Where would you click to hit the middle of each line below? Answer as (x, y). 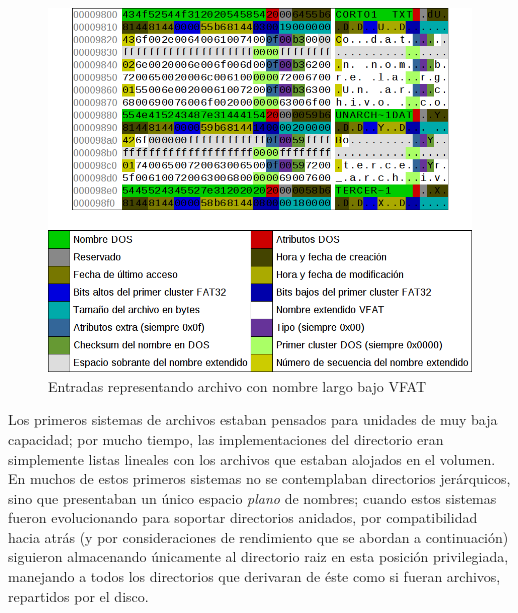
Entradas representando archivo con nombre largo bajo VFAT (237, 385)
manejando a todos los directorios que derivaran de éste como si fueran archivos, (254, 576)
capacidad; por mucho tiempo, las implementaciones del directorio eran (226, 438)
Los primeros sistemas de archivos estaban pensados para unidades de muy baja (253, 419)
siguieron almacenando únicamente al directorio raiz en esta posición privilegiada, (258, 556)
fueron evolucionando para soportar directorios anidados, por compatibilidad (243, 517)
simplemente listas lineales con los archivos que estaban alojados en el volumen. (252, 458)
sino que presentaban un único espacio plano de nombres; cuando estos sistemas (252, 497)
